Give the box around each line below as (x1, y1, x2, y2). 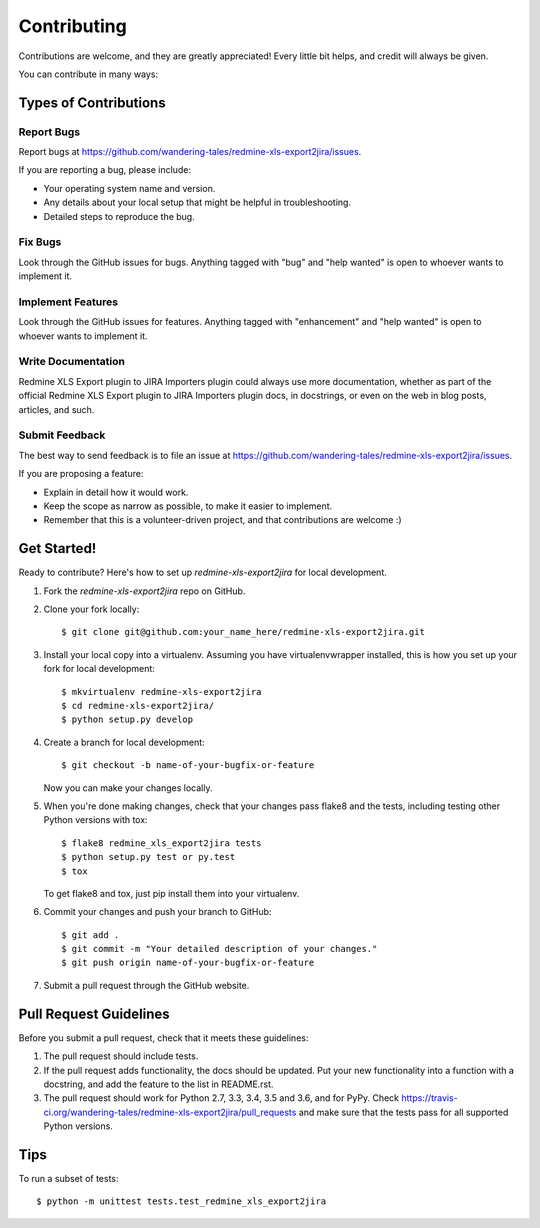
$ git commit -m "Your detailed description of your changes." (61, 943, 378, 955)
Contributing (18, 15, 127, 37)
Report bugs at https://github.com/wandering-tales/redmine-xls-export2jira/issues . (18, 146, 362, 158)
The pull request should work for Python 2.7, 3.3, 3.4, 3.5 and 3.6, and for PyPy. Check (43, 1092, 400, 1104)
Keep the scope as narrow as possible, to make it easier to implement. (43, 500, 333, 512)
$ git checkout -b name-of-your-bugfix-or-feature (61, 760, 315, 771)
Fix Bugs (18, 235, 62, 249)
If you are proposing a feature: (18, 468, 144, 480)
